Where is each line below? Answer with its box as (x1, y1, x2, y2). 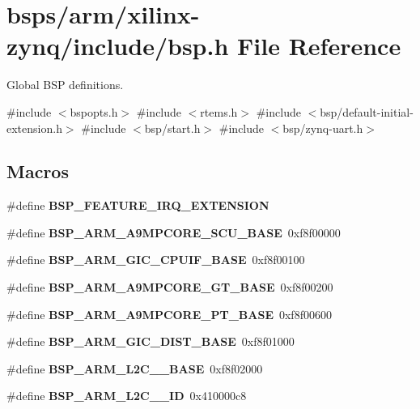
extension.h (6, 119, 62, 136)
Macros (6, 159, 69, 184)
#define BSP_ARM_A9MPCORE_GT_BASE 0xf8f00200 (6, 279, 333, 296)
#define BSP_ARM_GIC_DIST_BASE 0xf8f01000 (6, 333, 295, 350)
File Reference (237, 29, 401, 62)
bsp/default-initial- (320, 103, 414, 120)
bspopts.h (70, 103, 118, 120)
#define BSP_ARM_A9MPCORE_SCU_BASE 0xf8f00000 (6, 224, 341, 241)
